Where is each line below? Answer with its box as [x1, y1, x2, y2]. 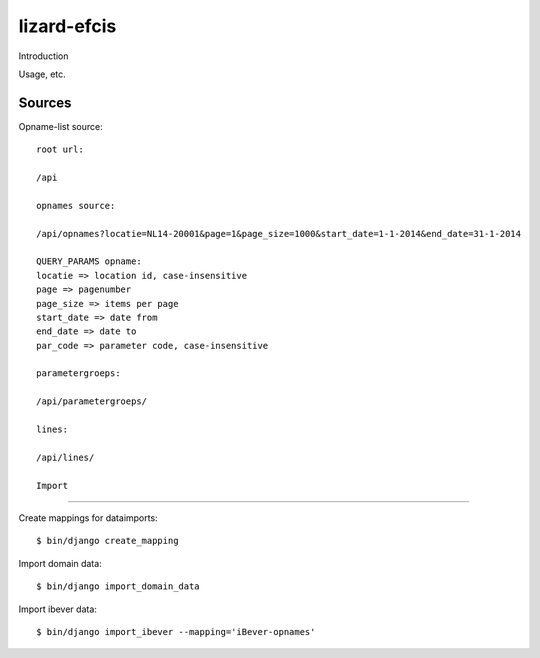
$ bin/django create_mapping [36, 535, 179, 547]
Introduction [18, 50, 69, 62]
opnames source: [36, 200, 116, 211]
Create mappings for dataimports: [18, 512, 159, 524]
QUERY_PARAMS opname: [36, 256, 142, 267]
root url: [36, 144, 84, 155]
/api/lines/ [36, 451, 95, 463]
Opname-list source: [18, 120, 104, 132]
